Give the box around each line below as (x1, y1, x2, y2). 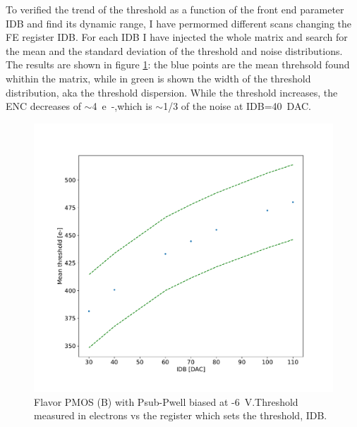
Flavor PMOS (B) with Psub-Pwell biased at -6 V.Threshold (34, 394, 298, 409)
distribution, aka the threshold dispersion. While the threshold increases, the (6, 85, 338, 99)
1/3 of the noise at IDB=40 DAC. (163, 99, 312, 113)
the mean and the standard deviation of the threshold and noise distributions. (6, 43, 343, 58)
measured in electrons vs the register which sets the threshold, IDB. (34, 408, 327, 423)
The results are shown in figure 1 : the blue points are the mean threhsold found (6, 57, 350, 72)
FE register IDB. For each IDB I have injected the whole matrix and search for (6, 30, 348, 44)
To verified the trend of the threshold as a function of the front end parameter (6, 2, 344, 16)
